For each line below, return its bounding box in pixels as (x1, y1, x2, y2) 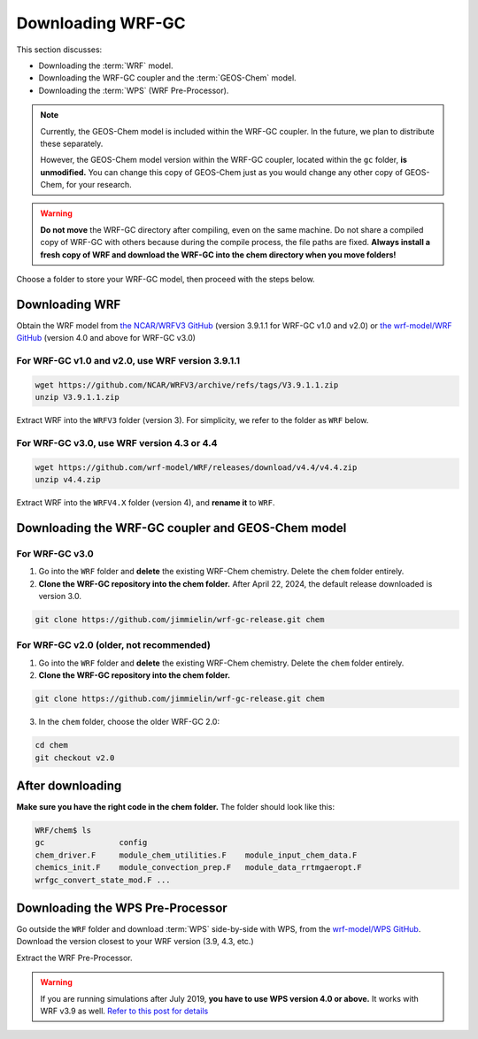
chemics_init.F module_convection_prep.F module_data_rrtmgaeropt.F (35, 863, 362, 873)
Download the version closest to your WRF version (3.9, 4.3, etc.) (16, 936, 254, 947)
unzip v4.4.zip (35, 474, 101, 485)
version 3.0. (38, 591, 81, 602)
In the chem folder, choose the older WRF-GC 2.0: (38, 717, 220, 727)
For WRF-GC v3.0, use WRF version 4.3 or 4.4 (16, 437, 218, 449)
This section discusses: (16, 44, 103, 55)
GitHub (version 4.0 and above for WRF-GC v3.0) (16, 333, 197, 343)
